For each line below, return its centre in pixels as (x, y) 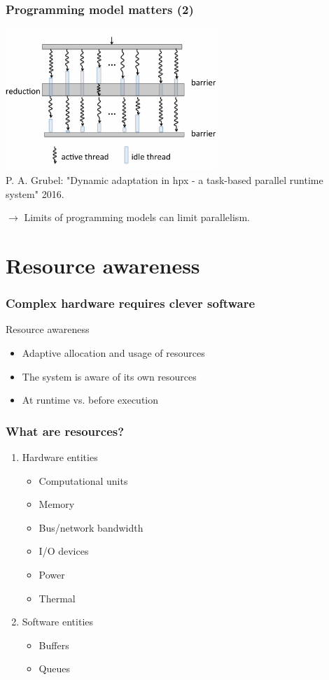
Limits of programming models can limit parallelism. (137, 217)
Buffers (54, 645)
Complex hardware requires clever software (131, 303)
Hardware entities (60, 457)
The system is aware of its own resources (109, 376)
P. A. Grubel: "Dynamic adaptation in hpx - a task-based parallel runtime (164, 180)
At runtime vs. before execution (90, 400)
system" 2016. (35, 193)
